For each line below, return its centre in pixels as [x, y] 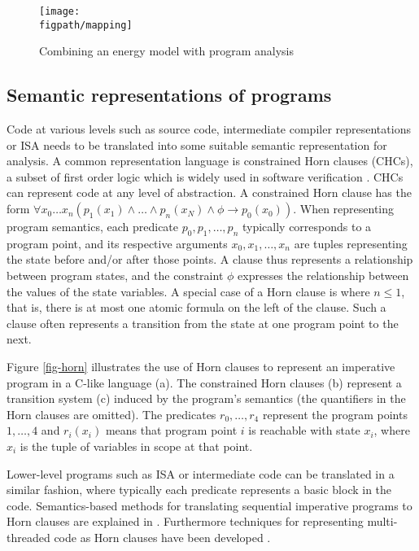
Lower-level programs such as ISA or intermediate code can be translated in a [201, 473]
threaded [28, 537]
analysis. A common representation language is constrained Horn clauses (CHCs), [210, 161]
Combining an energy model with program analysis [166, 51]
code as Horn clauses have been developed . [162, 537]
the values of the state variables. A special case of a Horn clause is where [188, 291]
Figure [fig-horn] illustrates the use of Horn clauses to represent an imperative [201, 367]
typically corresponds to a [307, 227]
